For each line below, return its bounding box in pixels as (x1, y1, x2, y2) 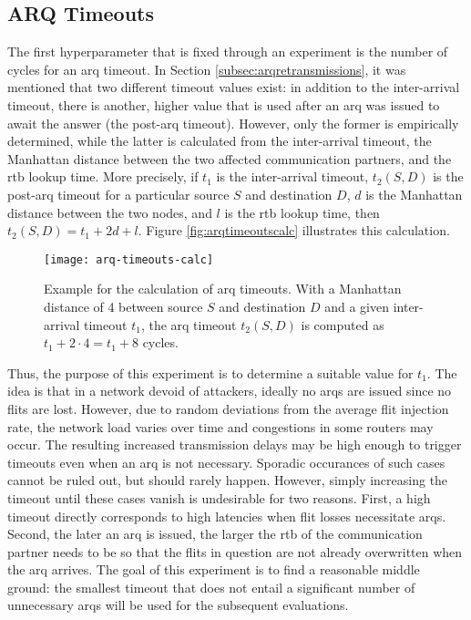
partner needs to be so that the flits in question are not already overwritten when (7, 542, 463, 561)
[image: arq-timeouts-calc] (44, 253, 214, 266)
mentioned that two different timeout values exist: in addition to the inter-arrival (7, 77, 460, 97)
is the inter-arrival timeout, (216, 167, 369, 186)
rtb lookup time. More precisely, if (7, 167, 199, 186)
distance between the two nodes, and (7, 202, 212, 222)
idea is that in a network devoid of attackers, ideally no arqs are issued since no (7, 381, 452, 400)
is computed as (301, 315, 384, 334)
